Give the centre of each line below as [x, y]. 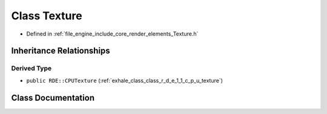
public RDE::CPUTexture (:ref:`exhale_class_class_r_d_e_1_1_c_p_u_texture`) [125, 80]
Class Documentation [53, 97]
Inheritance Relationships [61, 51]
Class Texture [47, 16]
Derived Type [31, 68]
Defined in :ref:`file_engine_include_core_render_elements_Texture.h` [112, 34]
